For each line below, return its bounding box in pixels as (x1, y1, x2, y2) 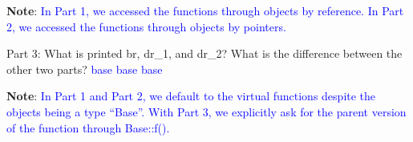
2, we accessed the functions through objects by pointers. (6, 18, 286, 34)
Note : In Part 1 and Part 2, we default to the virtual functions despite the (6, 87, 376, 104)
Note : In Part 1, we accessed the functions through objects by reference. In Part (6, 2, 404, 18)
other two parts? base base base (6, 60, 163, 77)
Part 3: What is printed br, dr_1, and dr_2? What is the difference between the (6, 45, 403, 62)
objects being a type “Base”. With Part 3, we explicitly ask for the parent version (6, 103, 407, 120)
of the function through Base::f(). (6, 119, 170, 136)
